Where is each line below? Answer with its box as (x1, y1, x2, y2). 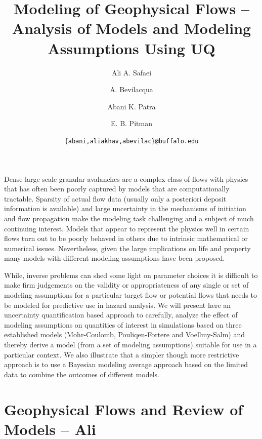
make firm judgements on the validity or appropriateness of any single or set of (4, 280, 249, 290)
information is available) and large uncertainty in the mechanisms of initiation (4, 203, 246, 214)
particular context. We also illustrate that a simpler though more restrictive (4, 349, 239, 360)
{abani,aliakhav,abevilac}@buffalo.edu (64, 137, 199, 145)
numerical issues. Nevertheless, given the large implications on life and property (4, 243, 251, 253)
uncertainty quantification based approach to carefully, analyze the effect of (4, 309, 238, 320)
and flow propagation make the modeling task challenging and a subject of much (4, 213, 254, 223)
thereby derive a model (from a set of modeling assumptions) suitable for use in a (4, 339, 257, 350)
